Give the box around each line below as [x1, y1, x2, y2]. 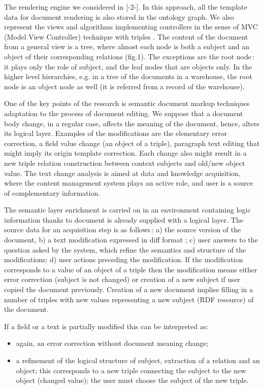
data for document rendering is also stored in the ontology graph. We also [4, 11, 234, 22]
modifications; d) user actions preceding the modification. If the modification [4, 254, 243, 265]
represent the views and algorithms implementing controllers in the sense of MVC [4, 21, 258, 32]
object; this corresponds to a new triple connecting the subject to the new [16, 365, 246, 375]
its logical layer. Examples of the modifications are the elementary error [4, 128, 227, 138]
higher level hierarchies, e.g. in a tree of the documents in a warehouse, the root [4, 71, 252, 82]
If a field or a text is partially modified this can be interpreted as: [4, 321, 209, 331]
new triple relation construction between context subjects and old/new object [4, 157, 245, 168]
